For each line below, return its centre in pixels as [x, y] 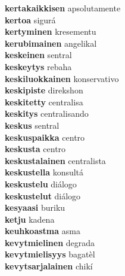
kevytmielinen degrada [50, 242]
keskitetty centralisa [44, 101]
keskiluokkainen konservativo [62, 78]
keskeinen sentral [38, 55]
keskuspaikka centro [45, 137]
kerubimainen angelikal [51, 43]
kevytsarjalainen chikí [49, 266]
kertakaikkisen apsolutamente [63, 8]
